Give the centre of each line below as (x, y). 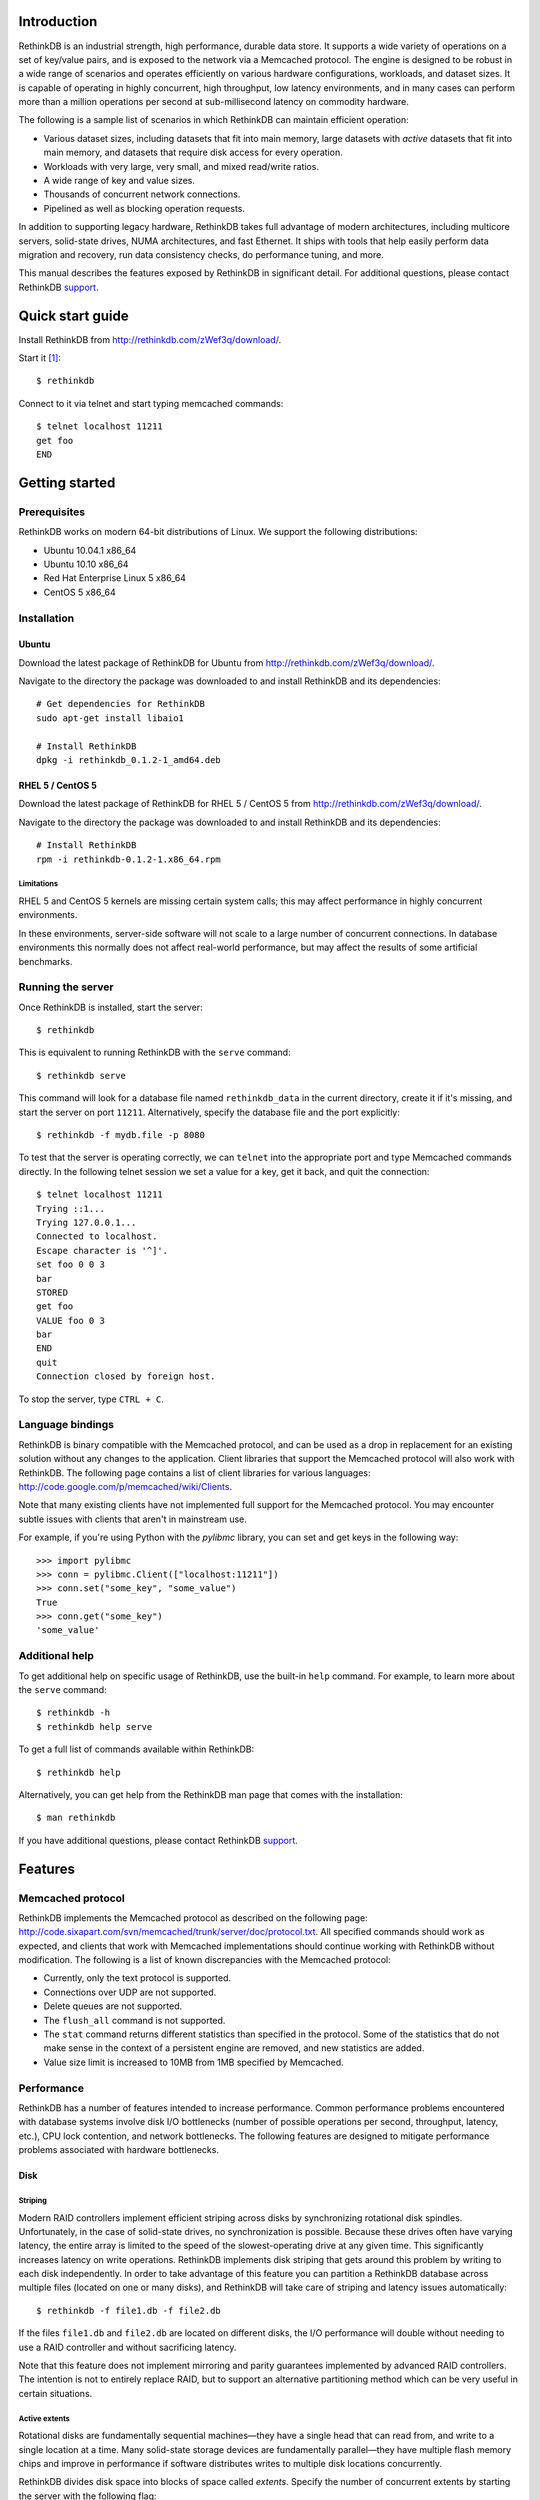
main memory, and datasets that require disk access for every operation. (193, 152)
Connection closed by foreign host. (126, 1376)
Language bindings (66, 1425)
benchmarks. (46, 961)
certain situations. (55, 2393)
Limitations (38, 884)
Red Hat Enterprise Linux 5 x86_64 (115, 578)
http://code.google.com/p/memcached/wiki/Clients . (125, 1486)
